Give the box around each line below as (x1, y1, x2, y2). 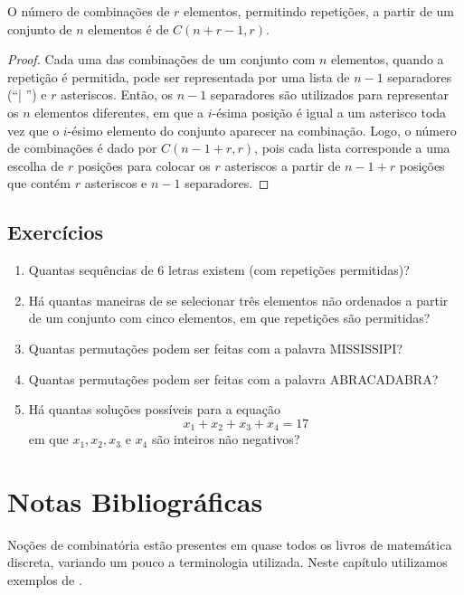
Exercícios (7, 218, 104, 246)
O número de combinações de (7, 2, 170, 20)
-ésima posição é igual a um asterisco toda (212, 102, 447, 121)
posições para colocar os (77, 156, 211, 175)
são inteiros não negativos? (151, 430, 300, 449)
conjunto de (7, 19, 72, 38)
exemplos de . (7, 571, 82, 590)
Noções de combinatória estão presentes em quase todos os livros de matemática (7, 534, 452, 553)
